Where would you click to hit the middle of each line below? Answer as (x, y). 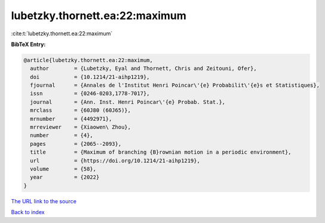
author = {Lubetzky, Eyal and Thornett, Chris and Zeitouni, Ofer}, (143, 68)
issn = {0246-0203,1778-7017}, (90, 94)
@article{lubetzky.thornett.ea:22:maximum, (88, 60)
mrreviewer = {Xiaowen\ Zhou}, (81, 127)
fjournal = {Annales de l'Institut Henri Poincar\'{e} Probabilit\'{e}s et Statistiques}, (175, 85)
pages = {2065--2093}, (76, 144)
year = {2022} (65, 177)
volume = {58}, (63, 169)
